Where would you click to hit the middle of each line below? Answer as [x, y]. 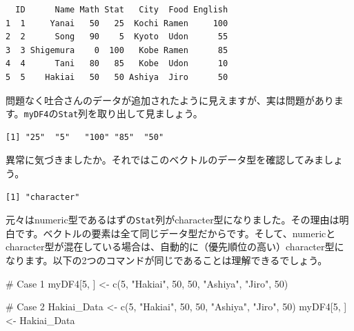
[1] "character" [43, 197]
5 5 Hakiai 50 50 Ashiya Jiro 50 [117, 77]
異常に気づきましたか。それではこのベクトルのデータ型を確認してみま [165, 160]
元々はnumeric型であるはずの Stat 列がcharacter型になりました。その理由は [173, 220]
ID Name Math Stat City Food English [122, 10]
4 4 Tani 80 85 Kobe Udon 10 [117, 64]
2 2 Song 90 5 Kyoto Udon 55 [117, 37]
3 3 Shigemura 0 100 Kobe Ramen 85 [117, 50]
